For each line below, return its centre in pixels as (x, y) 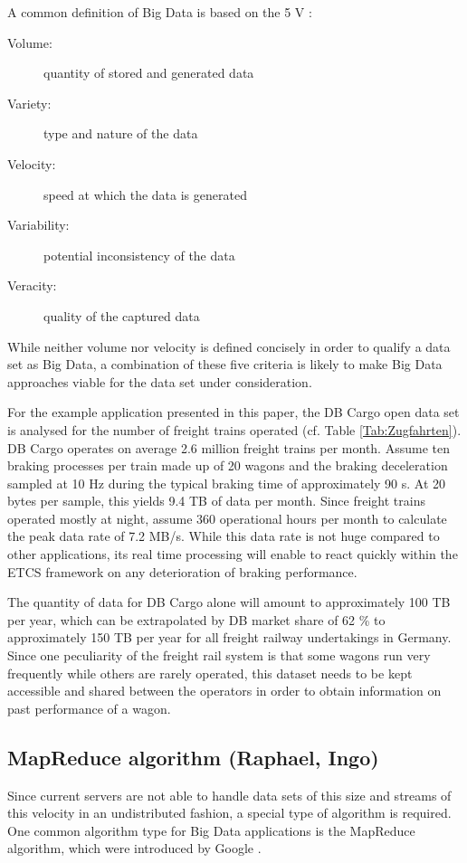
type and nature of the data (121, 133)
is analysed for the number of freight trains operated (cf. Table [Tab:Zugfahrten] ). (234, 429)
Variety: (29, 103)
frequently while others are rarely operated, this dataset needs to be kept (210, 673)
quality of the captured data (122, 315)
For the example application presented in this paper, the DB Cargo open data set (233, 412)
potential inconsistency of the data (139, 255)
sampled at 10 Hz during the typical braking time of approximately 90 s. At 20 (227, 483)
